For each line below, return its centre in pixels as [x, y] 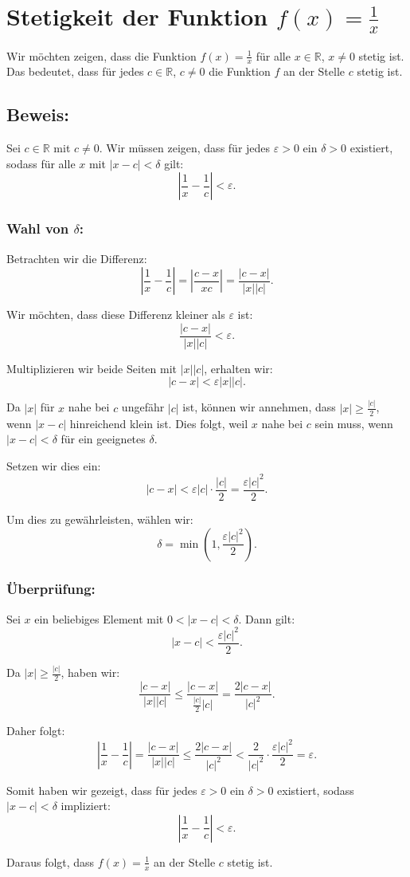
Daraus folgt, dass [51, 861]
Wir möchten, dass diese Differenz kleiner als [116, 315]
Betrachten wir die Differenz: [77, 258]
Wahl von [38, 228]
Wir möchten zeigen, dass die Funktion [102, 55]
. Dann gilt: [267, 618]
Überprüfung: [51, 589]
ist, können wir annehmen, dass [259, 407]
